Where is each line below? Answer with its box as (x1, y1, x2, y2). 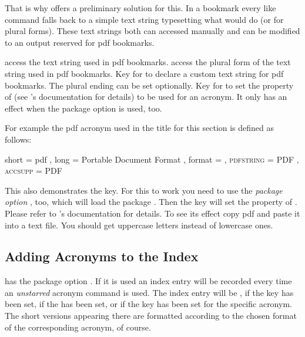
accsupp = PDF (5, 164, 62, 177)
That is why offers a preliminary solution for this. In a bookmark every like (5, 2, 276, 14)
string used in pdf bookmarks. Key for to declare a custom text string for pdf (5, 67, 284, 79)
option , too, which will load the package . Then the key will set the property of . (5, 196, 297, 208)
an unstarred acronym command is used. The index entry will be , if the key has (5, 286, 294, 298)
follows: (5, 133, 32, 145)
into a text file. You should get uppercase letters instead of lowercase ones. (5, 218, 273, 231)
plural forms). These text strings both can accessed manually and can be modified (5, 25, 300, 37)
